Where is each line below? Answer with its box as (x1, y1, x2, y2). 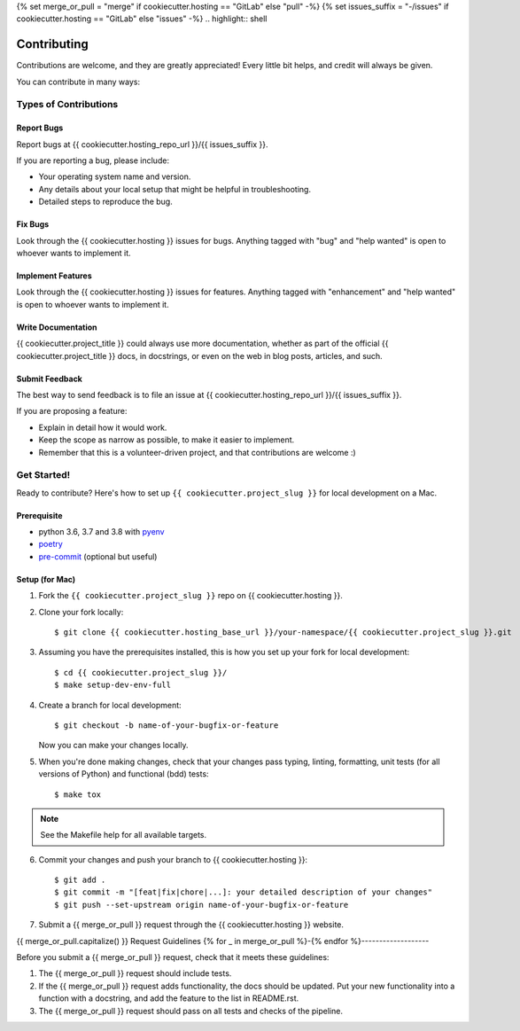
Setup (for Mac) (16, 574, 76, 584)
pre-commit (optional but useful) (38, 551, 158, 562)
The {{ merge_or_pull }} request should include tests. (38, 968, 232, 979)
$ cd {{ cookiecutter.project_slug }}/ (54, 668, 228, 677)
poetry (38, 539, 64, 550)
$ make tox (54, 789, 102, 800)
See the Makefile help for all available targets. (40, 830, 207, 840)
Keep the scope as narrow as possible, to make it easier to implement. (38, 434, 295, 445)
